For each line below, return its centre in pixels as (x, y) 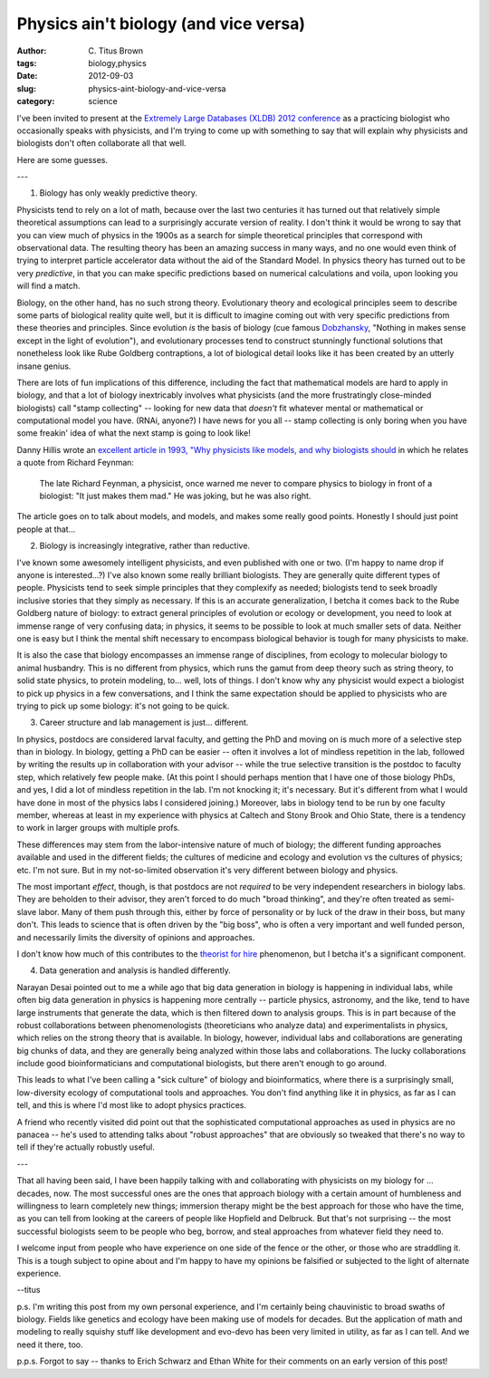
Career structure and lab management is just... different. (144, 723)
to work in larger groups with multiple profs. (98, 828)
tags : (27, 63)
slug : (26, 88)
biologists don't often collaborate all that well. (101, 143)
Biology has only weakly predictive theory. (119, 193)
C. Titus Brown (116, 51)
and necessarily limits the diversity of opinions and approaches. (136, 937)
